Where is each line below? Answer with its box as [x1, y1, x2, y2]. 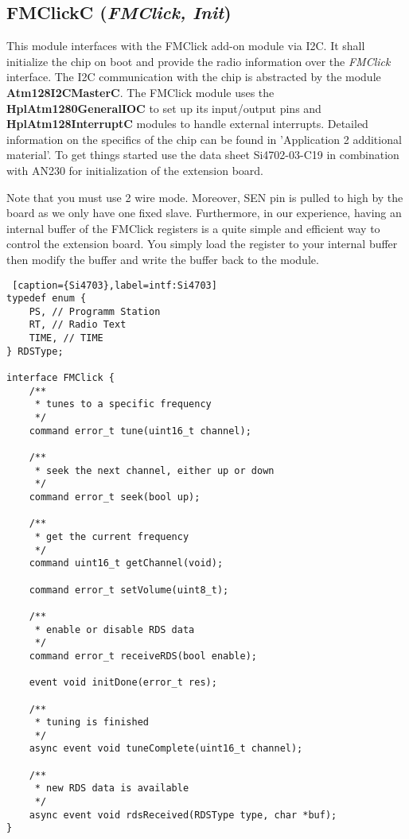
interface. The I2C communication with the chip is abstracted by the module [6, 68, 381, 85]
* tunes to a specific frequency [34, 398, 212, 410]
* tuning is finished [34, 717, 149, 728]
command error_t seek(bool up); [29, 491, 201, 503]
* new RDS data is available [34, 783, 189, 794]
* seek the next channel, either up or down [34, 464, 275, 476]
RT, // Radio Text [29, 319, 127, 331]
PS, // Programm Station [29, 305, 161, 317]
